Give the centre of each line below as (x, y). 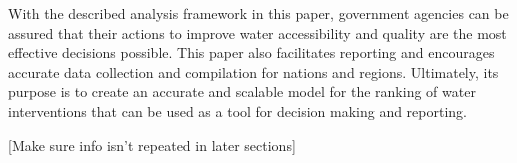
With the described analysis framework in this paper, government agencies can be (258, 13)
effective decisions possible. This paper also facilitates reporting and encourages (251, 52)
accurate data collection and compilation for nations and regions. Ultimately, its (253, 71)
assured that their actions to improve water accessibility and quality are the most (257, 32)
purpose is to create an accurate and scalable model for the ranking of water (242, 91)
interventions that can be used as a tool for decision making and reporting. (237, 110)
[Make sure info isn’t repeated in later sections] (152, 144)
